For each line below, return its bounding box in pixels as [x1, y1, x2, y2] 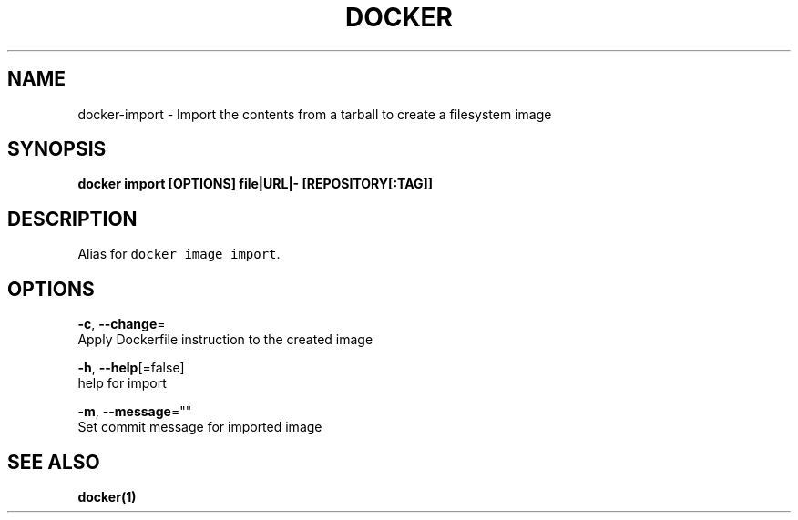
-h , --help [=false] [77, 360, 185, 376]
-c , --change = [77, 316, 166, 332]
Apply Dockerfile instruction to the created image [77, 331, 373, 348]
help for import [77, 375, 167, 392]
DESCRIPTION [7, 207, 138, 230]
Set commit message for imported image [77, 419, 322, 435]
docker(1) [77, 488, 137, 505]
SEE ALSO [7, 450, 100, 474]
